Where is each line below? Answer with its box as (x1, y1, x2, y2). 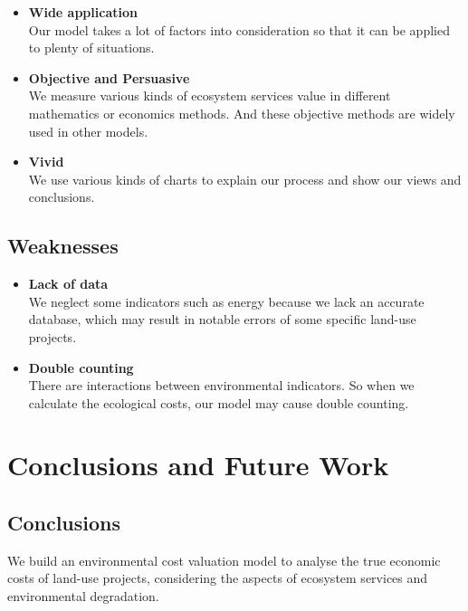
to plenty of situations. (28, 38, 155, 57)
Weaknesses (7, 232, 119, 260)
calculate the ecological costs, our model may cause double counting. (28, 393, 409, 412)
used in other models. (28, 121, 148, 140)
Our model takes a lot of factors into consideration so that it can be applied (28, 20, 450, 39)
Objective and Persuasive (28, 68, 190, 87)
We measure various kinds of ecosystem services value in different (28, 86, 391, 105)
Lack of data (28, 274, 109, 293)
